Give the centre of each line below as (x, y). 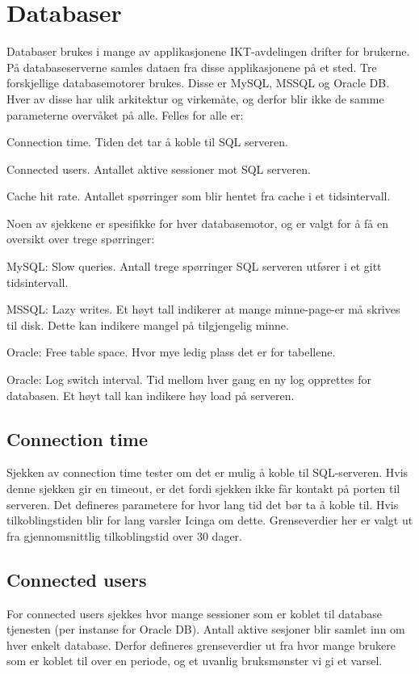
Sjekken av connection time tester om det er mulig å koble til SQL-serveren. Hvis (207, 472)
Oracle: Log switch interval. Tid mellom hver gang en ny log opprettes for (189, 379)
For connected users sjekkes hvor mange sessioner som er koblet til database (194, 613)
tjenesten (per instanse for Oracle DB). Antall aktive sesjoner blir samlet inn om (206, 629)
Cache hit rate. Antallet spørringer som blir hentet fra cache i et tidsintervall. (199, 196)
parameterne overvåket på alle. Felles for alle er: (125, 114)
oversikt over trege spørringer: (81, 239)
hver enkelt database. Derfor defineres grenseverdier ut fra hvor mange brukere (201, 645)
